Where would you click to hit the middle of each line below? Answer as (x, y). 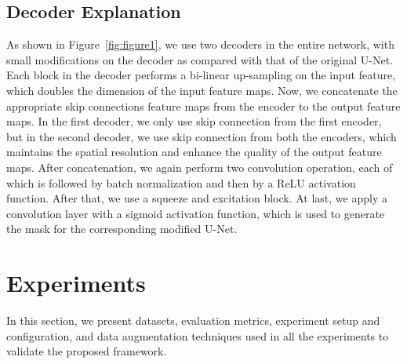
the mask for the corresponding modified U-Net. (122, 229)
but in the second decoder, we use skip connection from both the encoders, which (202, 136)
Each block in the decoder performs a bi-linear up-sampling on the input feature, (201, 75)
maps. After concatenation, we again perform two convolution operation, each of (200, 167)
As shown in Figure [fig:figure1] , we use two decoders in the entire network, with (200, 44)
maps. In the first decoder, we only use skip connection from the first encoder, (194, 121)
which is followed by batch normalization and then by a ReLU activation (181, 182)
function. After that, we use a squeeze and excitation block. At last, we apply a (197, 198)
